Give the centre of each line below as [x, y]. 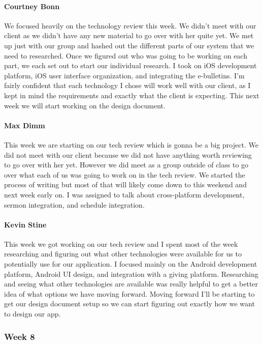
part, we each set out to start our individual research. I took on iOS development [130, 65]
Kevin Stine [25, 224]
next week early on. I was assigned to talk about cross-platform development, [124, 194]
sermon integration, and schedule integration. [74, 204]
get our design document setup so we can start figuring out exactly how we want [129, 304]
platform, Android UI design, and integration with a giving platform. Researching [131, 274]
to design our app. [32, 314]
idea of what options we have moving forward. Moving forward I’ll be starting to [129, 293]
